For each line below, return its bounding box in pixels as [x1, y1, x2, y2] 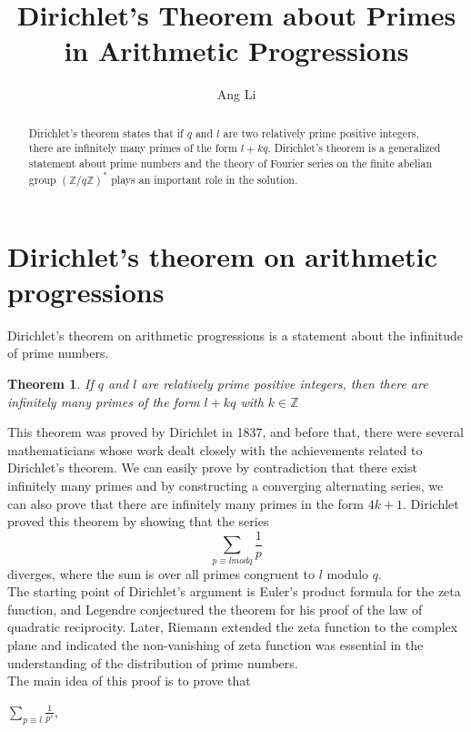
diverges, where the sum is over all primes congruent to [7, 564, 316, 583]
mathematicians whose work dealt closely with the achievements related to [7, 440, 423, 459]
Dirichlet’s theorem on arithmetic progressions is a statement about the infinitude [7, 325, 463, 344]
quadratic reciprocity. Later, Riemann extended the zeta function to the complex [7, 617, 458, 636]
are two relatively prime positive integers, [223, 125, 419, 140]
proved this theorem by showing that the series [7, 512, 269, 531]
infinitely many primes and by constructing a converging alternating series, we [7, 475, 444, 494]
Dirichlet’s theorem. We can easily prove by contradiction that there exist [7, 458, 417, 477]
